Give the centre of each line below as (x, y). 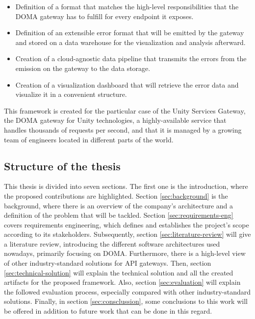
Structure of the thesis (62, 166)
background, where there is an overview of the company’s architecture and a (119, 205)
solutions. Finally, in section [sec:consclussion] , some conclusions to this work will (126, 301)
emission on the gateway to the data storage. (83, 68)
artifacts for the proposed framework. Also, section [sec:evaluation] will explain (122, 282)
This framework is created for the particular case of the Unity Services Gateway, (125, 110)
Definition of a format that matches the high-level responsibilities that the (127, 6)
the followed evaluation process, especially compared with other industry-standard (127, 291)
